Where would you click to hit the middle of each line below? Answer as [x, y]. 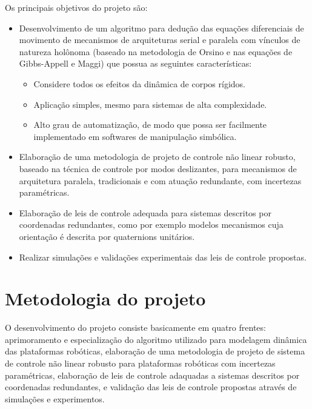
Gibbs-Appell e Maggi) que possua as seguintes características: [135, 63]
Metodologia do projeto [105, 298]
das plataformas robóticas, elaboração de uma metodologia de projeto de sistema [155, 351]
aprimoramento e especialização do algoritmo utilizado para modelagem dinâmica [156, 339]
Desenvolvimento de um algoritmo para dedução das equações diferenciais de [161, 28]
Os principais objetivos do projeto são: [76, 7]
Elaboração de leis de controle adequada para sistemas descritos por [145, 212]
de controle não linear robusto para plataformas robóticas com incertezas [140, 363]
